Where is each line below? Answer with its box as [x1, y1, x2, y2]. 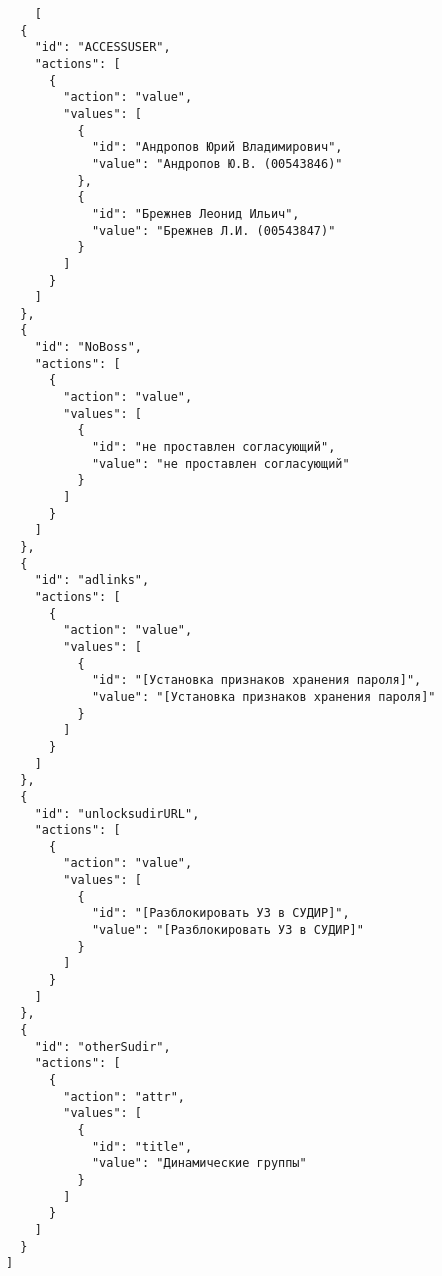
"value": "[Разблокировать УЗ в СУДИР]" [91, 923, 364, 938]
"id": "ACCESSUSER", [34, 40, 171, 55]
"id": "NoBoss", [34, 340, 143, 355]
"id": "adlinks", [34, 573, 150, 588]
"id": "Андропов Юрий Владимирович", [91, 140, 343, 155]
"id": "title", [91, 1139, 193, 1154]
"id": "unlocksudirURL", [34, 806, 200, 821]
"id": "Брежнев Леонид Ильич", [91, 206, 300, 221]
